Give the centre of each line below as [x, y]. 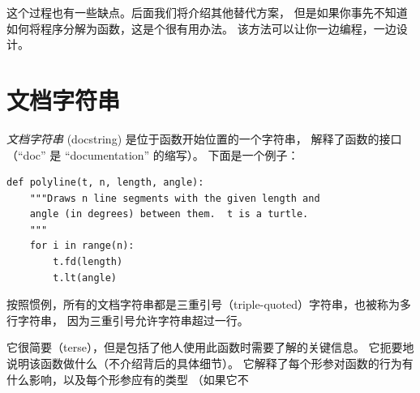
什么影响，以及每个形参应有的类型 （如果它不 [128, 379]
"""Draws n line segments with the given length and [175, 198]
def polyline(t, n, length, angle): [105, 183]
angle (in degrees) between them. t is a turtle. [169, 214]
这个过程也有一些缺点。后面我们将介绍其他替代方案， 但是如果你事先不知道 [207, 12]
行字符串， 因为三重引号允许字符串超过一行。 [128, 320]
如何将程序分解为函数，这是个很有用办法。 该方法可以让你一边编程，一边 [201, 28]
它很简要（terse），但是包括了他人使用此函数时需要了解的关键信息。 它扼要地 [210, 347]
